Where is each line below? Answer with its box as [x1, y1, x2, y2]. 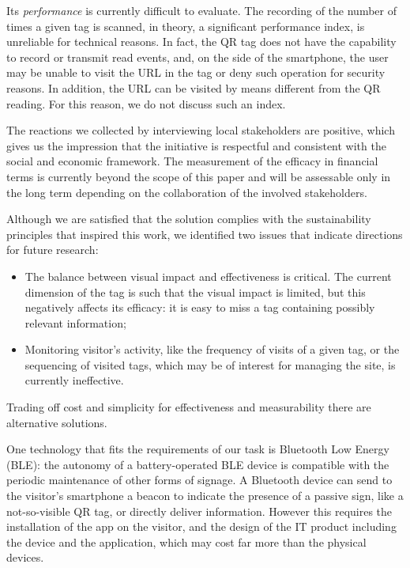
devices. [6, 549, 44, 566]
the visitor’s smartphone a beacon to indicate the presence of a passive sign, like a [6, 487, 404, 504]
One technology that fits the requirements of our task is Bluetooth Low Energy [6, 441, 389, 457]
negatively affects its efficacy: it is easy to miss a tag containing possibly [24, 299, 375, 316]
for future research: [6, 241, 99, 258]
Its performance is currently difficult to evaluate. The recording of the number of [6, 2, 397, 18]
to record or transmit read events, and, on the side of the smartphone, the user [6, 48, 389, 65]
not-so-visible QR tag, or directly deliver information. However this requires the [6, 502, 393, 519]
